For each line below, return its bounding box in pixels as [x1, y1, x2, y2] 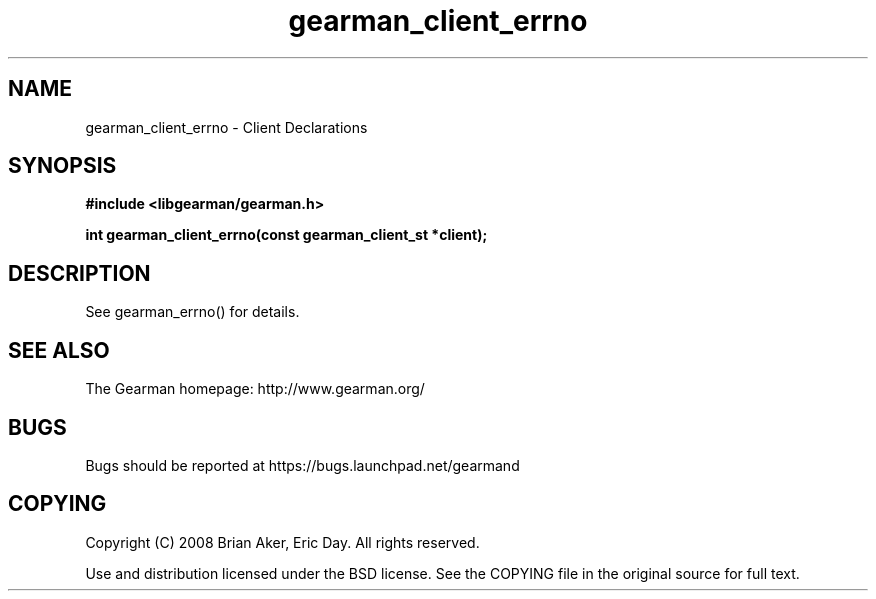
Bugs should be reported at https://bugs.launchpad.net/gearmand [85, 456, 520, 474]
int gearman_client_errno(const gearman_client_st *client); [85, 226, 488, 244]
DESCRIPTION [8, 260, 151, 286]
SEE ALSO [8, 337, 110, 363]
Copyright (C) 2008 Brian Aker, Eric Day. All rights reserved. [85, 533, 480, 551]
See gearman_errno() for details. [85, 303, 300, 321]
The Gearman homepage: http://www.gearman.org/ [85, 380, 425, 398]
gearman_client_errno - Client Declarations [85, 118, 368, 136]
